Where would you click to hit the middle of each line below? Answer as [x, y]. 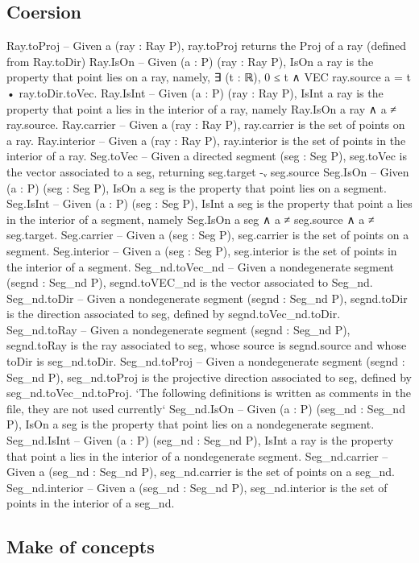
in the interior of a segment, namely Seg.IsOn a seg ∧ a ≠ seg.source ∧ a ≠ [191, 219]
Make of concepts [81, 546]
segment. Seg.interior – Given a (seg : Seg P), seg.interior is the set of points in [202, 250]
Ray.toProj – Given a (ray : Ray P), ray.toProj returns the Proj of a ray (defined [207, 46]
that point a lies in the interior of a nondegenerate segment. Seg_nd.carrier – [197, 455]
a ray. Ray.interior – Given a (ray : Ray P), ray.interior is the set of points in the [206, 140]
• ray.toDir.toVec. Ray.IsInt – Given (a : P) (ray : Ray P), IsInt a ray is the [195, 92]
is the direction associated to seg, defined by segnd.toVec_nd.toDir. [174, 314]
